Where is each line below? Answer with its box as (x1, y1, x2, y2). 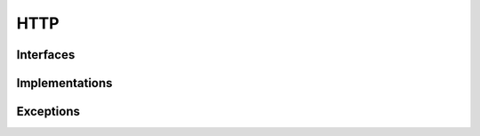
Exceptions (16, 104, 80, 119)
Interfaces (16, 47, 76, 62)
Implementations (16, 76, 113, 91)
